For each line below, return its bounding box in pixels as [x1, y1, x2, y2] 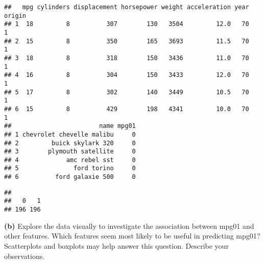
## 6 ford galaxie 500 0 [4, 173, 136, 181]
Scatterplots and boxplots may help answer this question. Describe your [4, 240, 229, 251]
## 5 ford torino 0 [4, 165, 136, 172]
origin [4, 12, 26, 19]
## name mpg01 [4, 122, 136, 130]
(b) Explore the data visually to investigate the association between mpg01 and [4, 220, 254, 231]
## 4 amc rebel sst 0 [4, 156, 136, 164]
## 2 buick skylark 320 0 [4, 139, 136, 147]
